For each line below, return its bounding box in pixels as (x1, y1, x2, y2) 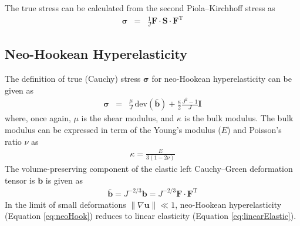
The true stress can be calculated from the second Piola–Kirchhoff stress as (5, 2, 275, 14)
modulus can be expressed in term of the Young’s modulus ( (5, 124, 221, 136)
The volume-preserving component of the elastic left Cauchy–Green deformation (5, 162, 293, 175)
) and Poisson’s (227, 124, 282, 136)
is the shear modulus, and (81, 112, 174, 124)
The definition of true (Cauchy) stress (5, 72, 141, 85)
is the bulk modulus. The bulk (184, 112, 294, 124)
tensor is (5, 174, 35, 186)
